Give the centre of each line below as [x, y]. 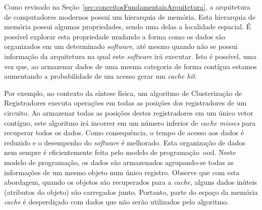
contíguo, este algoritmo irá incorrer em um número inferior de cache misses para [130, 122]
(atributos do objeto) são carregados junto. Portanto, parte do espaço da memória [131, 192]
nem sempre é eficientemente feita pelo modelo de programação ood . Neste [120, 152]
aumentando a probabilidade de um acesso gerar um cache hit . [101, 76]
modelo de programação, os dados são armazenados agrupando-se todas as [119, 162]
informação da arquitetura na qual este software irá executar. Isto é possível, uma [130, 56]
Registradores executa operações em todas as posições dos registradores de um [125, 103]
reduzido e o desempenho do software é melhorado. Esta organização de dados [125, 142]
